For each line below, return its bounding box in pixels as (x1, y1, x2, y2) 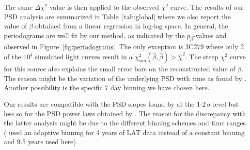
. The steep (185, 52, 219, 62)
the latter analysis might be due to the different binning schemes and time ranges (4, 118, 246, 128)
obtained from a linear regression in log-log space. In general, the (35, 21, 228, 31)
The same (4, 2, 33, 12)
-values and (193, 30, 227, 40)
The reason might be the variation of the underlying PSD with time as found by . (4, 73, 247, 83)
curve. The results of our (170, 2, 244, 12)
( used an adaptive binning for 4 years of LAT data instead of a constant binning (4, 127, 245, 137)
